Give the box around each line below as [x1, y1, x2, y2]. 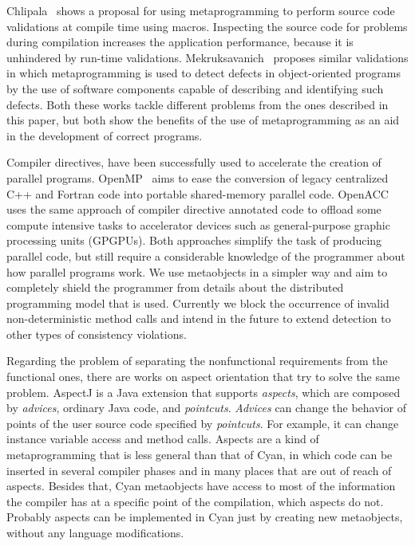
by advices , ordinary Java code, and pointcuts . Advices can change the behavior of [6, 399, 406, 416]
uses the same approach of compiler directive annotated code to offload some [6, 201, 381, 218]
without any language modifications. [6, 524, 184, 540]
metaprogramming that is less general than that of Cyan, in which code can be [6, 446, 393, 463]
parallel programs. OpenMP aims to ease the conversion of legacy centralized [6, 169, 389, 186]
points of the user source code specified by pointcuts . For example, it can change [6, 414, 399, 431]
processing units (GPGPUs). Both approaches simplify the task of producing [6, 232, 382, 249]
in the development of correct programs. [6, 127, 203, 143]
